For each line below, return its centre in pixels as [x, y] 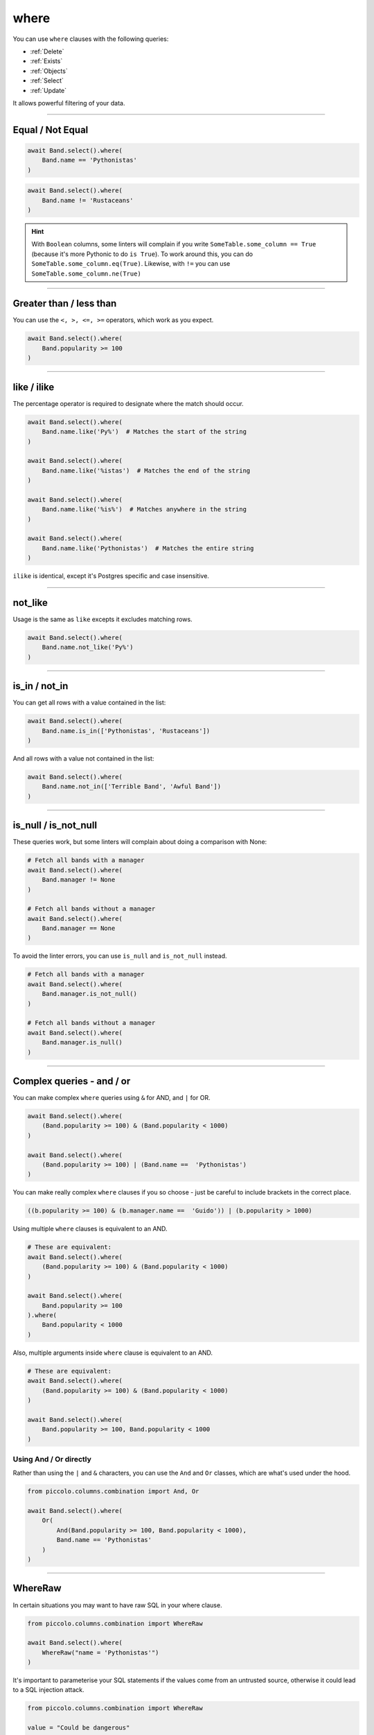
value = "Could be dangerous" [79, 1728]
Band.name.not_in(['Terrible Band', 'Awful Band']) [132, 787]
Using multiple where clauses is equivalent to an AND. [90, 1229]
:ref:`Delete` [47, 51]
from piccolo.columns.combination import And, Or [113, 1491]
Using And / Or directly [52, 1459]
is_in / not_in [41, 686]
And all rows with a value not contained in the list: [83, 759]
